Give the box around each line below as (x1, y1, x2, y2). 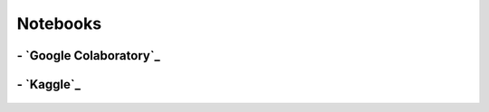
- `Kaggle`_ (16, 77, 81, 92)
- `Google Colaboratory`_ (16, 48, 160, 63)
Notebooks (16, 14, 102, 33)
